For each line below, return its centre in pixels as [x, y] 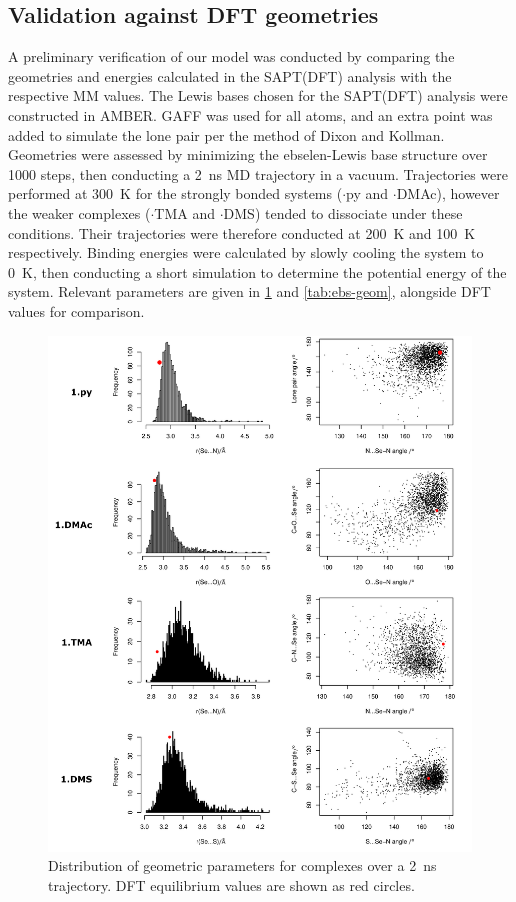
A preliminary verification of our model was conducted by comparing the [231, 56]
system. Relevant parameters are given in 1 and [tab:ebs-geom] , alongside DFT [249, 291]
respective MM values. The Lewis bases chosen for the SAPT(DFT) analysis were [258, 95]
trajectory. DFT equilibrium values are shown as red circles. [231, 884]
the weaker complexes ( [79, 212]
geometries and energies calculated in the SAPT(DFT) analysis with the [230, 75]
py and [367, 193]
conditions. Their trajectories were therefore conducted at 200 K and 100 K [242, 232]
